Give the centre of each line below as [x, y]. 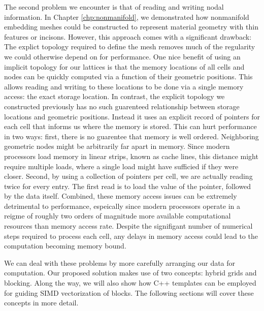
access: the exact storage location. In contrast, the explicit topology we [114, 96]
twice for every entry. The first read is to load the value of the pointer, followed [128, 186]
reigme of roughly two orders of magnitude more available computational [118, 216]
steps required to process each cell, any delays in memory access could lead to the [131, 236]
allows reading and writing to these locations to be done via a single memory [124, 86]
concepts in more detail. [41, 303]
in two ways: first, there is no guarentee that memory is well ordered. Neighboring [131, 136]
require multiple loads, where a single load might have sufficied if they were [121, 166]
